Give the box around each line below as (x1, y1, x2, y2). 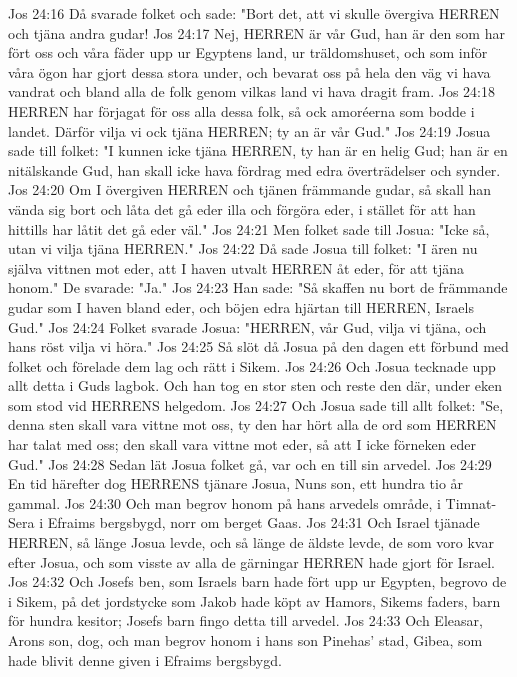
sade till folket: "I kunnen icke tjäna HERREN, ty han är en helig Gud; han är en (8, 140, 508, 161)
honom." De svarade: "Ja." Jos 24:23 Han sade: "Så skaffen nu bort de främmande (8, 277, 508, 298)
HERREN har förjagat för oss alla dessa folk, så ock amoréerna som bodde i (8, 100, 475, 121)
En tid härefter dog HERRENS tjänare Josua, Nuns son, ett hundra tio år (8, 473, 464, 494)
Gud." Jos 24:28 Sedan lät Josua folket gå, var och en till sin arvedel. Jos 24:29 (8, 453, 492, 474)
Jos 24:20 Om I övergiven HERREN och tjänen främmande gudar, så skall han (8, 179, 492, 200)
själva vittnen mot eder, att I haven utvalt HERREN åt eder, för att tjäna (8, 257, 464, 278)
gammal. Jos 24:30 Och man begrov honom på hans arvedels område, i (8, 492, 441, 513)
